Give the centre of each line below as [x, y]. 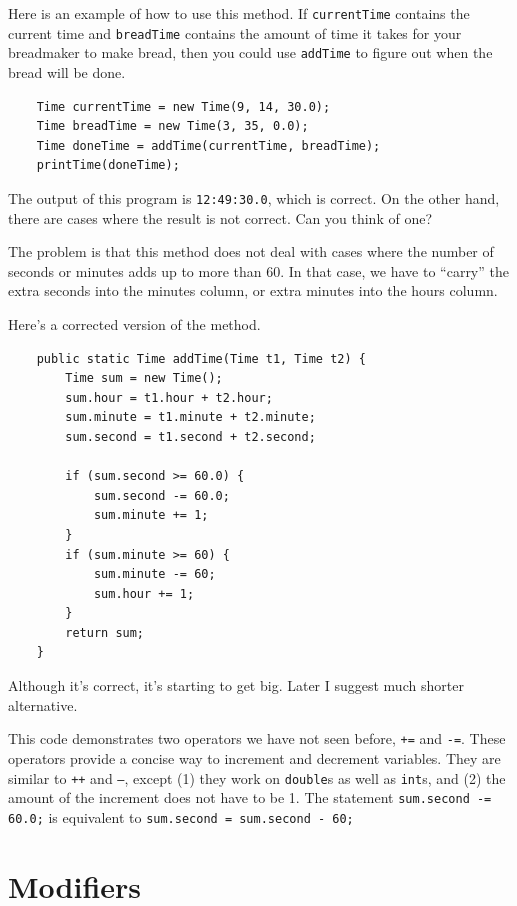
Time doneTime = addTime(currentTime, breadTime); [208, 145]
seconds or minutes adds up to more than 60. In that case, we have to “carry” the [258, 270]
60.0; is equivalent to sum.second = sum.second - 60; [181, 816]
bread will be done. [67, 71]
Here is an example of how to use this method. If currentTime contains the [239, 13]
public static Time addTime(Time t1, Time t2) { [201, 358]
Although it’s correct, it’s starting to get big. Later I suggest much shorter [236, 685]
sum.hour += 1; [144, 593]
